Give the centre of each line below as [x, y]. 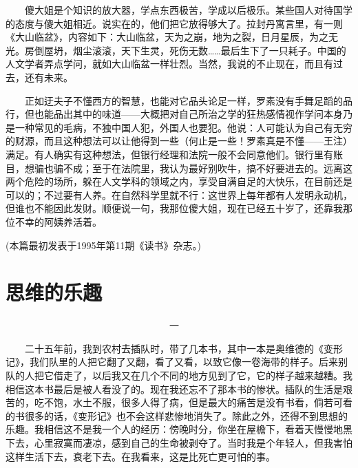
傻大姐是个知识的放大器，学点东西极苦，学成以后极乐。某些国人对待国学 [188, 10]
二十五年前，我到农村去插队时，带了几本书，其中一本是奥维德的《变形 [183, 348]
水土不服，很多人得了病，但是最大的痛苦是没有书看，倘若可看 [212, 402]
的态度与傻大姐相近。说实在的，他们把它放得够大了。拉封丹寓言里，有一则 [174, 23]
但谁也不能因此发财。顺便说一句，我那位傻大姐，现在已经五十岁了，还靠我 [174, 208]
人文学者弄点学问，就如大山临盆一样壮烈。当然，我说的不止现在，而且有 [169, 64]
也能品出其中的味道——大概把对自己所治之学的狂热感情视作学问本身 [188, 114]
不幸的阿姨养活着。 [58, 221]
